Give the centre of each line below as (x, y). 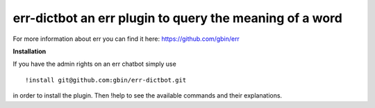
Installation (30, 51)
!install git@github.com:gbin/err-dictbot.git (106, 80)
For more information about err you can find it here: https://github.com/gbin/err (126, 39)
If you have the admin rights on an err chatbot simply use (94, 64)
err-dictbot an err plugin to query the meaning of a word (178, 18)
